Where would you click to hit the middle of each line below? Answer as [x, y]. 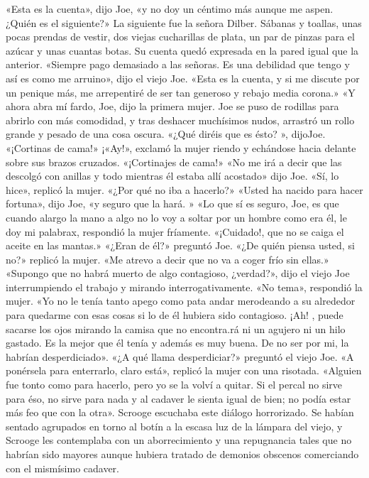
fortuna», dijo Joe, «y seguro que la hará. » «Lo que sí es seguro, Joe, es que [172, 203]
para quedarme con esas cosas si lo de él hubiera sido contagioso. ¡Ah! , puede [175, 315]
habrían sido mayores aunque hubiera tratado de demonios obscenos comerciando [182, 454]
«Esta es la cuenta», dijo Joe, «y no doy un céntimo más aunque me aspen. [170, 9]
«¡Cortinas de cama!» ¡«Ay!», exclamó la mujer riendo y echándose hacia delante [181, 147]
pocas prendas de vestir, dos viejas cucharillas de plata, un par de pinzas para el [180, 37]
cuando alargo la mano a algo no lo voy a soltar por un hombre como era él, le [176, 217]
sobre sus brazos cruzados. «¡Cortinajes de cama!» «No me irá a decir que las [174, 162]
